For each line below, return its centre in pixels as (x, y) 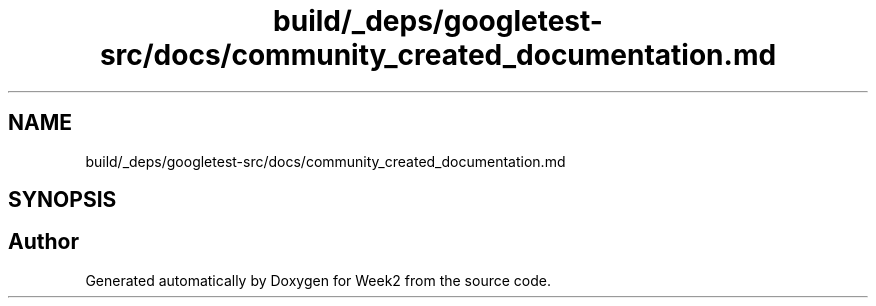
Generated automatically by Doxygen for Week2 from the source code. (318, 280)
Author (43, 242)
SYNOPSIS (62, 200)
